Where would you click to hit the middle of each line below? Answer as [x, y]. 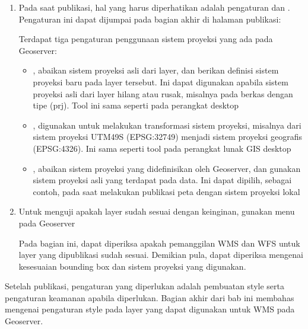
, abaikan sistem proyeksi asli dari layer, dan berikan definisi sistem [156, 70]
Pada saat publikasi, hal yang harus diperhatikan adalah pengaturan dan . [154, 7]
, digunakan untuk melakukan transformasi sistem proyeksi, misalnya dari [167, 125]
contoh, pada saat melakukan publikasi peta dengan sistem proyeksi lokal [166, 191]
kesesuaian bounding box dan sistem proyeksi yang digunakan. [132, 266]
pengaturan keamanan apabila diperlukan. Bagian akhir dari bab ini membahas [150, 297]
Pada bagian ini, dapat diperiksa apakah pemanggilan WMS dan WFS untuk [159, 243]
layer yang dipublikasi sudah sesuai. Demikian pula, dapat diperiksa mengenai [161, 255]
